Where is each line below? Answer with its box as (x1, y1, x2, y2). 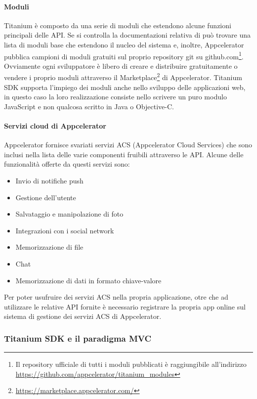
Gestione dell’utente (15, 192, 76, 202)
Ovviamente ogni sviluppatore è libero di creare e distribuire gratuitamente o (4, 60, 238, 71)
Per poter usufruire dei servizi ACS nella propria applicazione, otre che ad (4, 292, 228, 302)
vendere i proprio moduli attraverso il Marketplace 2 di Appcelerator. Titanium (4, 71, 242, 83)
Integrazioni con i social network (15, 225, 114, 235)
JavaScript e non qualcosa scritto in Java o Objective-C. (4, 101, 174, 111)
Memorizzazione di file (15, 242, 84, 252)
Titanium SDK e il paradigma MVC (4, 332, 152, 344)
